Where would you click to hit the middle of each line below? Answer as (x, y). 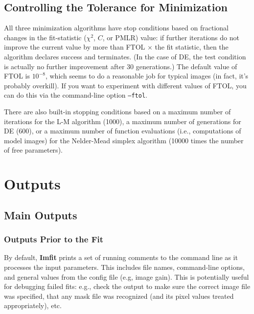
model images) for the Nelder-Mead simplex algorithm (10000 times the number (124, 140)
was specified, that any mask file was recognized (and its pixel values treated (119, 296)
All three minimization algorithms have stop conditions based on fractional (116, 28)
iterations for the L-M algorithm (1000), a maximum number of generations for (123, 121)
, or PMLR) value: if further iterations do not (171, 37)
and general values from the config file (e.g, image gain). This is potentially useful (127, 276)
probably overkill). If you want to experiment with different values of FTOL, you (125, 85)
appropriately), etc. (33, 305)
